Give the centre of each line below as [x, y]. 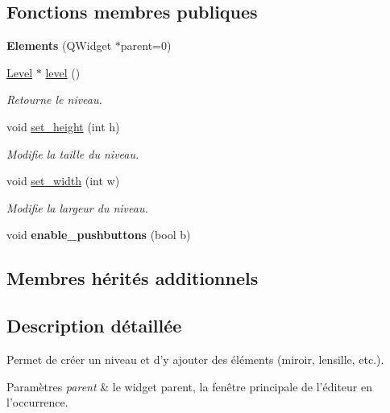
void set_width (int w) [63, 181]
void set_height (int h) [63, 126]
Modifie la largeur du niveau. [77, 207]
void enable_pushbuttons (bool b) [99, 235]
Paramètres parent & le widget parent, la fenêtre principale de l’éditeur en [189, 386]
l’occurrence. [37, 402]
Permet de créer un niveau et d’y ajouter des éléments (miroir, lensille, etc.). [195, 359]
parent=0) [146, 45]
